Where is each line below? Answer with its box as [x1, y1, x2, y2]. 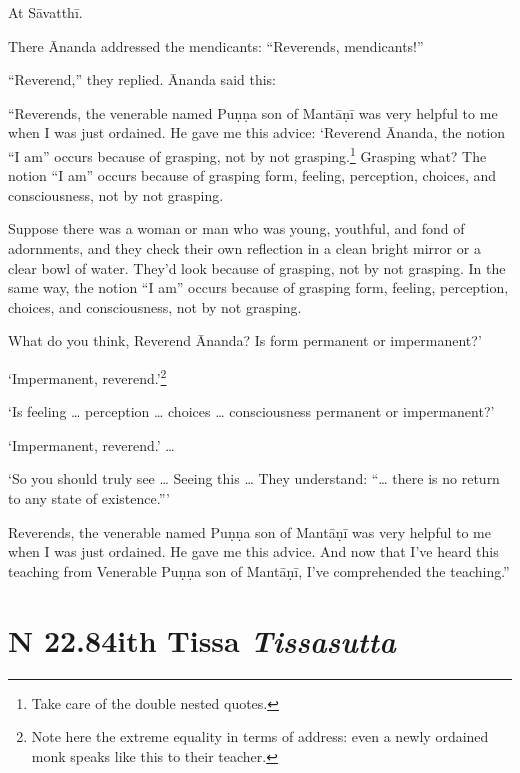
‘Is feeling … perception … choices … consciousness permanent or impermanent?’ [8, 401, 495, 422]
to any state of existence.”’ [8, 488, 170, 508]
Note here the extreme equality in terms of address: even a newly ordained [31, 726, 489, 747]
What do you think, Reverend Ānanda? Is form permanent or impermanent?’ [8, 330, 482, 351]
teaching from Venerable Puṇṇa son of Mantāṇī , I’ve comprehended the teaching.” [8, 560, 510, 581]
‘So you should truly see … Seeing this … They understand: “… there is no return [8, 468, 500, 489]
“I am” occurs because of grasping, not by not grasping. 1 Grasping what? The [8, 142, 487, 166]
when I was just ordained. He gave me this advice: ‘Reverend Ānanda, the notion [8, 122, 506, 143]
